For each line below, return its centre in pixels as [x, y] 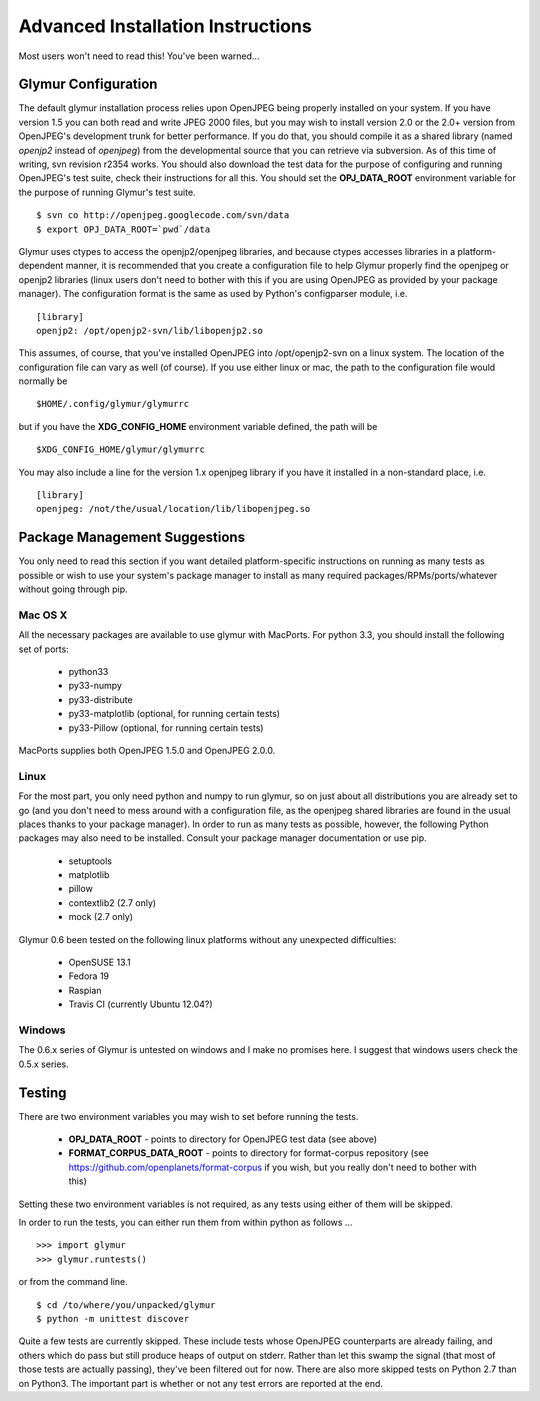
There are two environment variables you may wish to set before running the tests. [188, 1116]
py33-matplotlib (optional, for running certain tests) [174, 714]
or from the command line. [73, 1282]
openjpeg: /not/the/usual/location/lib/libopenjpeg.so [173, 509]
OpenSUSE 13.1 [99, 962]
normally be [43, 381]
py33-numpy [95, 686]
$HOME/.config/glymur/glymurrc [113, 404]
